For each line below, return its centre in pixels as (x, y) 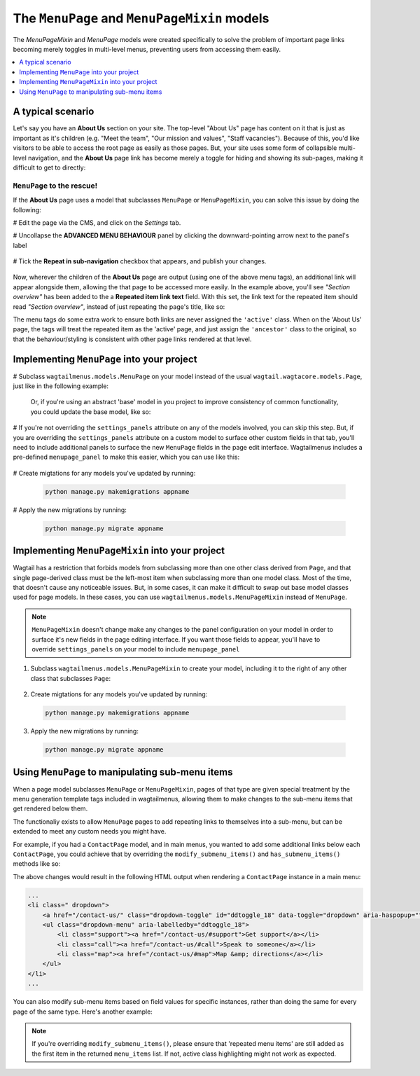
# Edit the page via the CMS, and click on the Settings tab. (97, 222)
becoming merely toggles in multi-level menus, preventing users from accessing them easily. (147, 49)
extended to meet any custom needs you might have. (90, 832)
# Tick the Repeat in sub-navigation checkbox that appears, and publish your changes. (140, 261)
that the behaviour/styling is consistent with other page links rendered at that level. (132, 339)
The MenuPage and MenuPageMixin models (141, 18)
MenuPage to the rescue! (55, 186)
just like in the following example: (61, 386)
